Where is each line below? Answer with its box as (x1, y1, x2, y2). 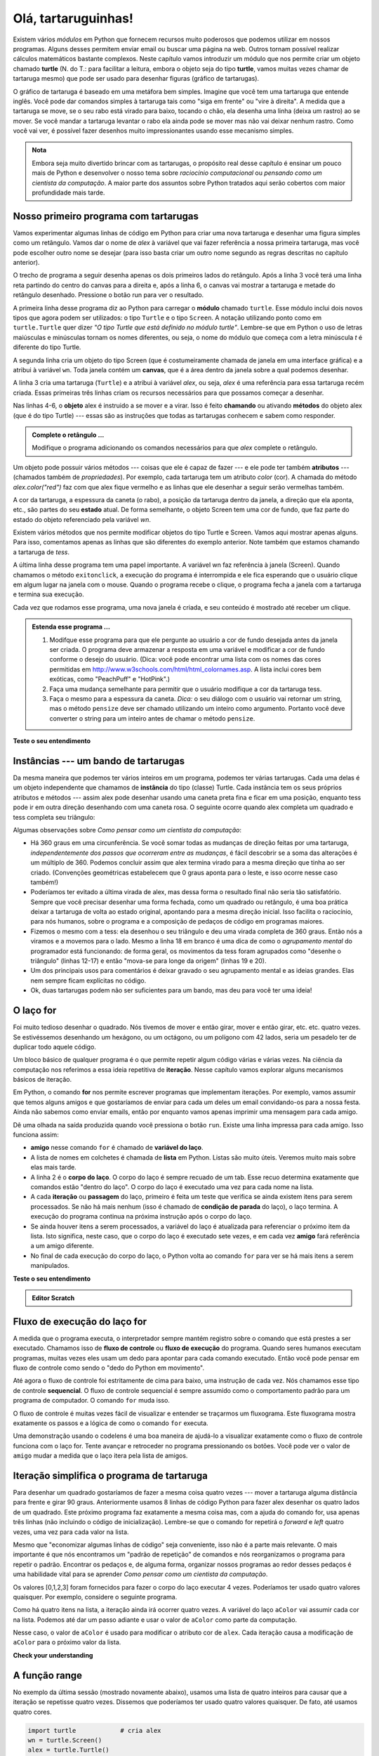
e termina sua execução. (13, 590, 84, 598)
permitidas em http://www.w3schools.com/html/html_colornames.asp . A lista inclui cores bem (49, 664, 322, 674)
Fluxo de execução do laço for (13, 1316, 147, 1328)
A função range (13, 1669, 83, 1682)
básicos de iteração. (13, 1075, 72, 1084)
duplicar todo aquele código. (13, 1042, 96, 1051)
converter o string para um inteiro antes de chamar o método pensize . (49, 714, 255, 723)
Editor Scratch (32, 1293, 75, 1302)
